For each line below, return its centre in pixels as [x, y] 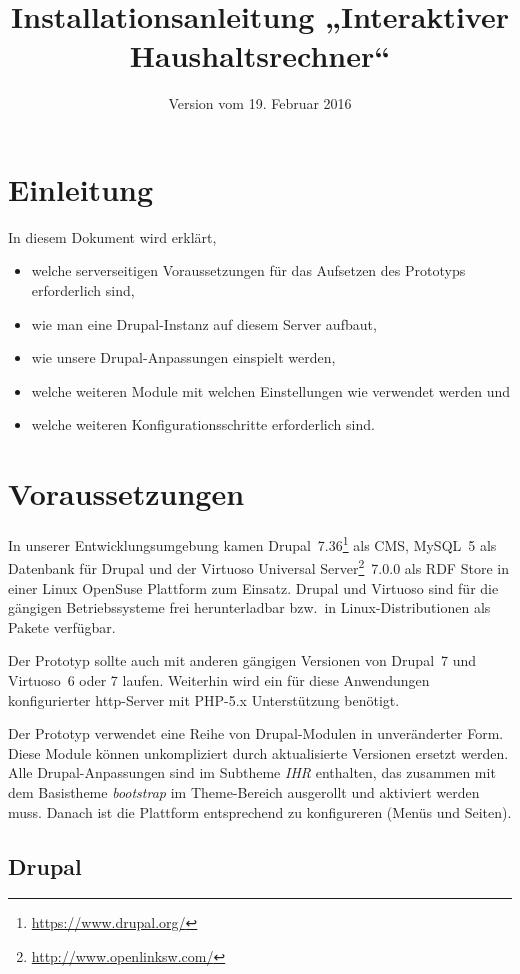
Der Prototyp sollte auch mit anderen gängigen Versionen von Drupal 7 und [242, 660]
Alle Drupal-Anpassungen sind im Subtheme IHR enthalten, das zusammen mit [252, 772]
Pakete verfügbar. [62, 626]
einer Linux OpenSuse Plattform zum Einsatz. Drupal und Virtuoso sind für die [253, 587]
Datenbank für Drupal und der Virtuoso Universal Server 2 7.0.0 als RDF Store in [258, 567]
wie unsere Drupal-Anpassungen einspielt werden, [183, 357]
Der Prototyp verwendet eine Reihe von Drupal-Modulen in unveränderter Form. [256, 733]
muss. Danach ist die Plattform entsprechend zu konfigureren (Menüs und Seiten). [260, 811]
